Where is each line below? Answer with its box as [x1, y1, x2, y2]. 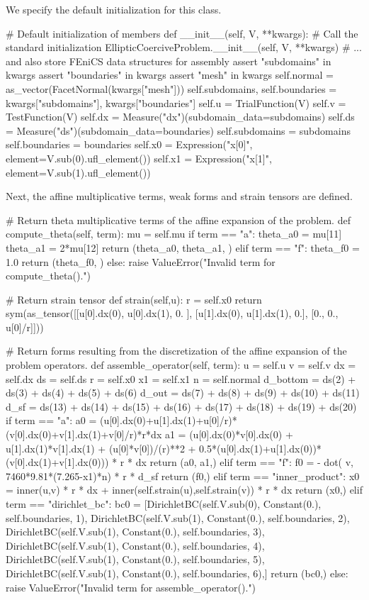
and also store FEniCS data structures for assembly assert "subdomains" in [6, 53, 331, 68]
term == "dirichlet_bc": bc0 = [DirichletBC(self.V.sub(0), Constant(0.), [6, 496, 322, 511]
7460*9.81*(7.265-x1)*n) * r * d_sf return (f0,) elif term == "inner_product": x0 [6, 468, 360, 483]
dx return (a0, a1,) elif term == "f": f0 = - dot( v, [135, 455, 353, 470]
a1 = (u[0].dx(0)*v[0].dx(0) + [164, 427, 293, 442]
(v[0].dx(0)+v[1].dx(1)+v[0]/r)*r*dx [6, 427, 162, 442]
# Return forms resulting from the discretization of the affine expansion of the [6, 343, 347, 358]
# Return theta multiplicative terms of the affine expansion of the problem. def [6, 212, 351, 227]
